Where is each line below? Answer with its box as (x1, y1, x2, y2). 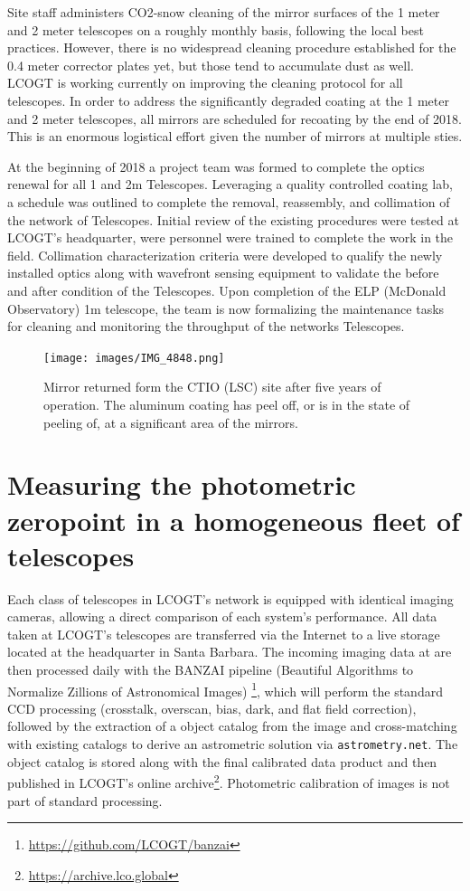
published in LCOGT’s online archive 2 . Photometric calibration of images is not (7, 771, 450, 791)
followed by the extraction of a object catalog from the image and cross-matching (7, 716, 457, 735)
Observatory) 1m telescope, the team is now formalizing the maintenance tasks (7, 299, 445, 318)
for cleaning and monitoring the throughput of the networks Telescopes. (7, 317, 405, 336)
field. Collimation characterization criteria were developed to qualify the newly (7, 245, 443, 264)
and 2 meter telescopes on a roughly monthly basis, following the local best (7, 20, 424, 39)
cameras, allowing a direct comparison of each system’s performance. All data (7, 607, 437, 626)
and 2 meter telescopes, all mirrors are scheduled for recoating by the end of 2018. (7, 109, 462, 128)
